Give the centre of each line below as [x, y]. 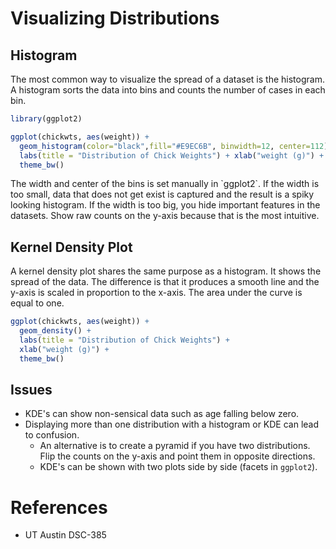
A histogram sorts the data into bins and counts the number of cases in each [168, 90]
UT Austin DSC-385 [65, 535]
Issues [31, 389]
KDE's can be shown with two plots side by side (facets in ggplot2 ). [178, 467]
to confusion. [52, 435]
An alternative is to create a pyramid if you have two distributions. [175, 446]
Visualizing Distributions [115, 18]
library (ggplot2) [46, 119]
